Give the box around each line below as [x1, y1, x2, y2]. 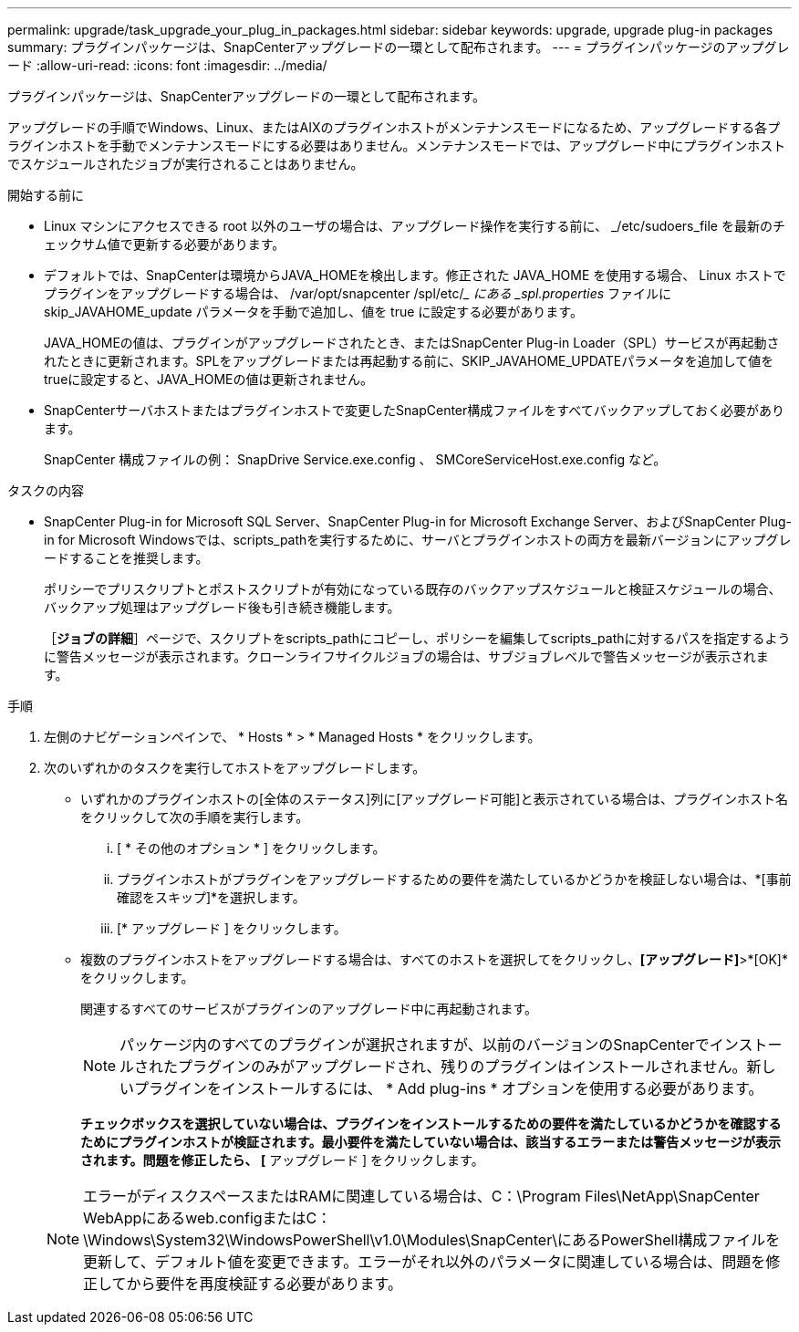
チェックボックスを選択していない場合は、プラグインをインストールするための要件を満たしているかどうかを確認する [80, 1116, 782, 1131]
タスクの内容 [7, 483, 84, 498]
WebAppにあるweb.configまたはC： [83, 1209, 332, 1227]
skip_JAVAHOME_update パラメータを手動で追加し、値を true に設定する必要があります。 [44, 304, 583, 319]
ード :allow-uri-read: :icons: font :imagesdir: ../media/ [7, 57, 327, 73]
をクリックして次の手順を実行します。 [80, 809, 309, 825]
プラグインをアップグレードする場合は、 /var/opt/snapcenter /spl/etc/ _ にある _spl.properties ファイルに [44, 286, 672, 301]
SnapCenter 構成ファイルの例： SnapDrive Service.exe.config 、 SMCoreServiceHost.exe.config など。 [44, 452, 667, 467]
